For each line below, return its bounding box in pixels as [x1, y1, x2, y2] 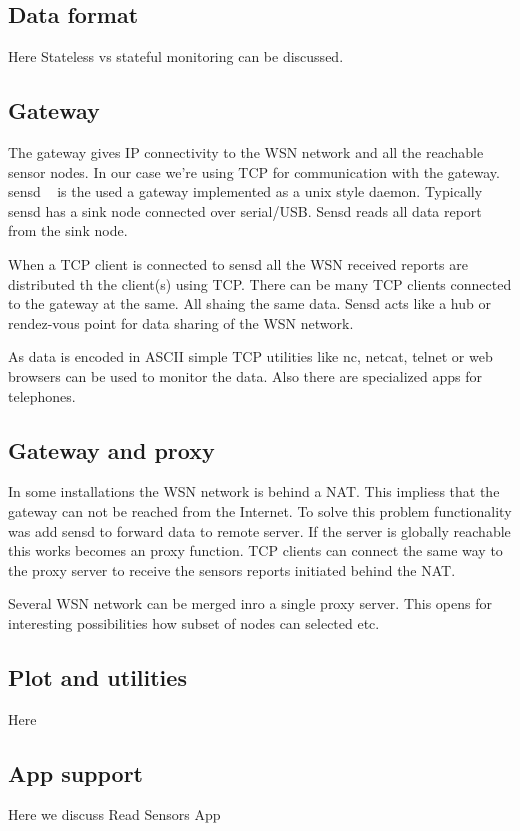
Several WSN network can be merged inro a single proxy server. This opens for [8, 593, 492, 614]
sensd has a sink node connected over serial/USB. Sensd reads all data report [8, 200, 482, 221]
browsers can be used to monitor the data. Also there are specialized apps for [8, 365, 482, 386]
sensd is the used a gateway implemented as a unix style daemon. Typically [8, 181, 483, 202]
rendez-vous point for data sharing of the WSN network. [8, 312, 354, 333]
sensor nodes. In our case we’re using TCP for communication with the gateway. [8, 161, 500, 182]
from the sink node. [8, 220, 128, 241]
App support [8, 757, 144, 788]
